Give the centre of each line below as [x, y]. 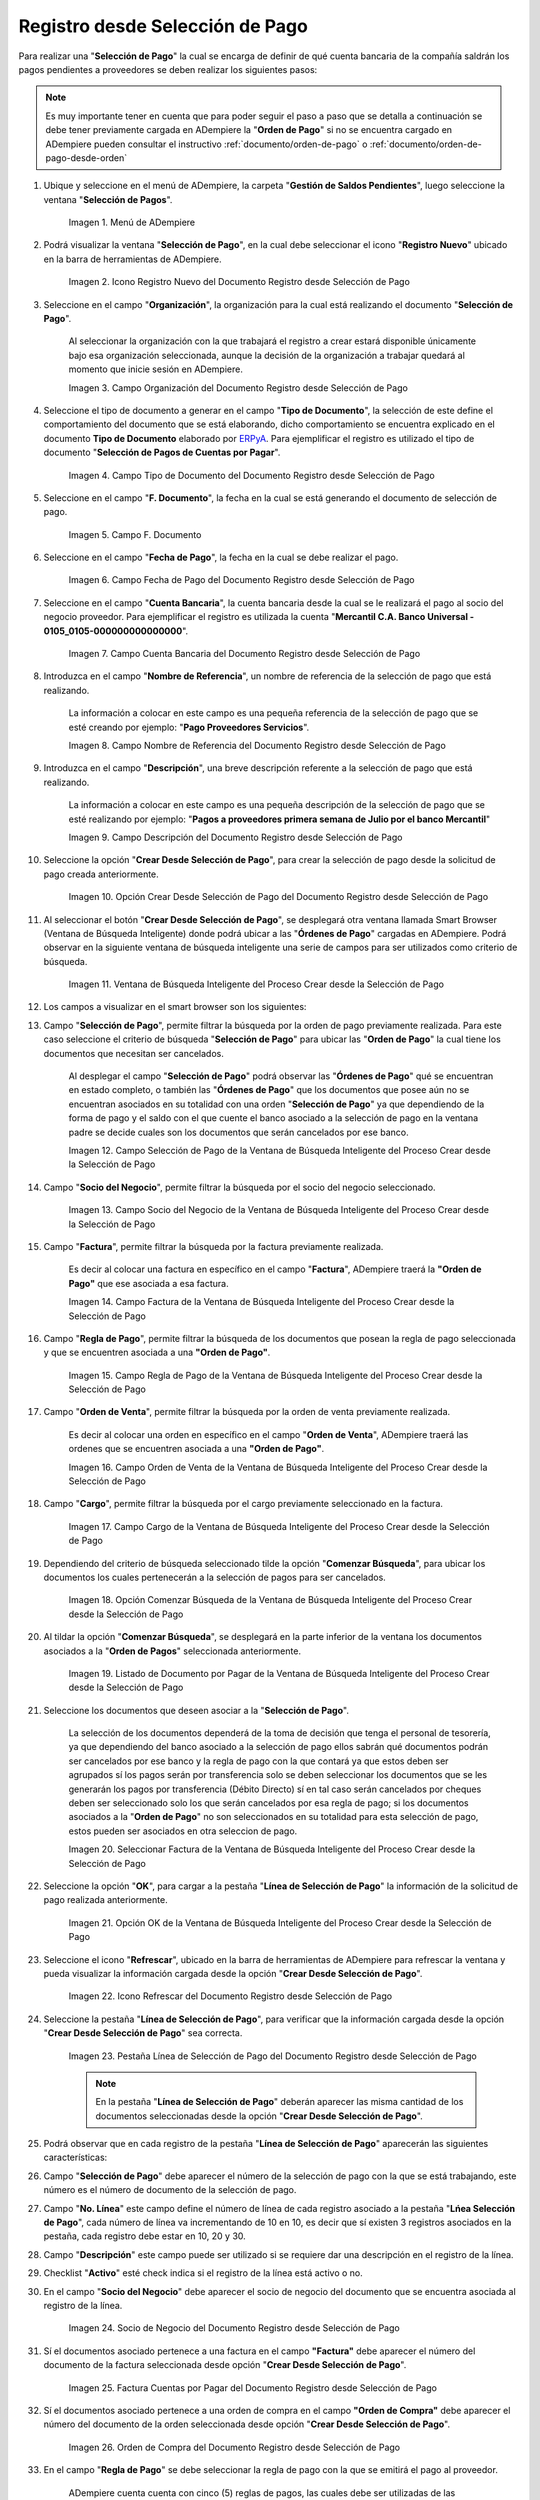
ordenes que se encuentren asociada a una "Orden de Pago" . [196, 1449]
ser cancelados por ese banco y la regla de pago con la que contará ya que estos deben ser [258, 1761]
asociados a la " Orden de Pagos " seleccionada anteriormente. [172, 1651]
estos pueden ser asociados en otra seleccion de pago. [183, 1831]
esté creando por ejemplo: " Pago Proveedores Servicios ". [189, 727]
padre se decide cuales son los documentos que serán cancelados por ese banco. [238, 1132]
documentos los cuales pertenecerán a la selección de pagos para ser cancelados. [215, 1577]
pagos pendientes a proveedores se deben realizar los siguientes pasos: [168, 69]
